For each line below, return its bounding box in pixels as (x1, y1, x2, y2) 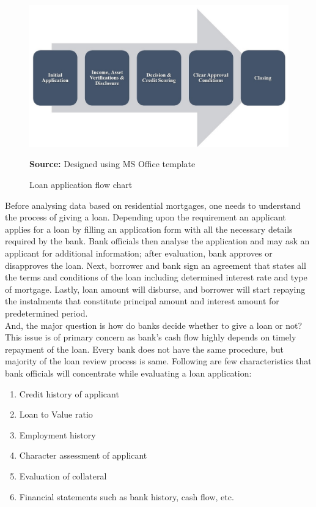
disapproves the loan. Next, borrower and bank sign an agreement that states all (5, 258, 306, 271)
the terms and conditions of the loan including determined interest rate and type (5, 271, 307, 284)
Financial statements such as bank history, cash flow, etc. (19, 490, 234, 503)
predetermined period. (5, 307, 88, 319)
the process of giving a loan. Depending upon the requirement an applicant (5, 211, 286, 223)
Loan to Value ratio (19, 408, 93, 421)
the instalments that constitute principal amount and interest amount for (5, 295, 279, 307)
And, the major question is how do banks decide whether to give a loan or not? (5, 318, 303, 331)
